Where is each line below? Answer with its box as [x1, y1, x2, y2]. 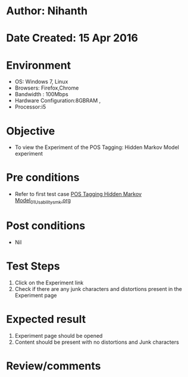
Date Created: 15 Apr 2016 [6, 31, 139, 45]
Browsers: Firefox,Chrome [14, 84, 79, 91]
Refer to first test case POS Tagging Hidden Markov [14, 191, 142, 198]
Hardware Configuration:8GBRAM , [14, 97, 101, 104]
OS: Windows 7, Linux [14, 78, 68, 85]
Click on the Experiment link [14, 279, 84, 286]
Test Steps [6, 259, 61, 273]
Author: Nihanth [6, 4, 88, 18]
